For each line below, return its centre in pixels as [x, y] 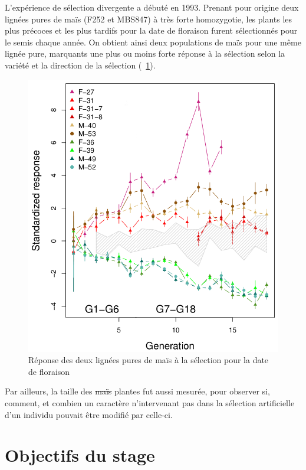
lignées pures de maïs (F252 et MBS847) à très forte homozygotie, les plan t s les [149, 19]
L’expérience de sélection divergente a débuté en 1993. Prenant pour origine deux [152, 7]
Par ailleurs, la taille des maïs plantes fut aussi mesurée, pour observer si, [137, 391]
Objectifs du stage [80, 455]
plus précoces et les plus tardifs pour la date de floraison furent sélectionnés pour [151, 30]
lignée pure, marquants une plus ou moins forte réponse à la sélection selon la [145, 53]
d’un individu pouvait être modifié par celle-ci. [89, 414]
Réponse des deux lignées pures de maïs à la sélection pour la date [149, 360]
